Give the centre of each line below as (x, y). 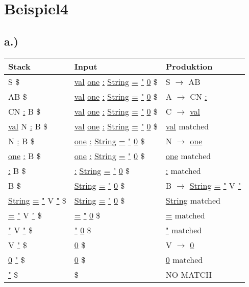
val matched (187, 126)
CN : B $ (24, 111)
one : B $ (24, 156)
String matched (193, 200)
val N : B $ (28, 126)
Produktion (189, 66)
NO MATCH (189, 274)
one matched (188, 156)
